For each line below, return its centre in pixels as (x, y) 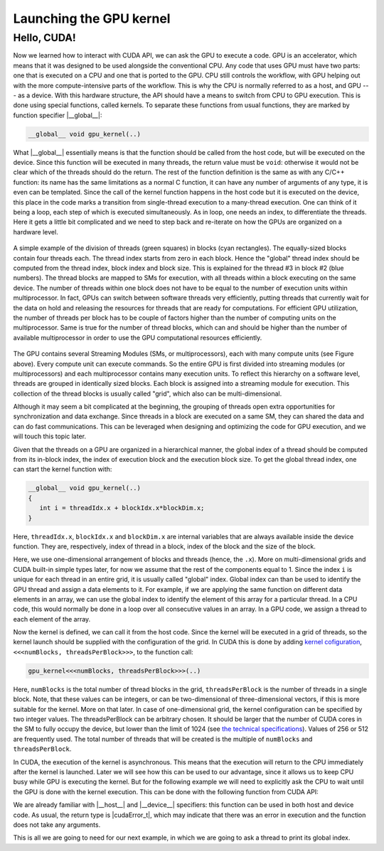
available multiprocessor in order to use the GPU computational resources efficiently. (138, 337)
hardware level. (36, 232)
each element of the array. (52, 619)
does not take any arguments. (57, 825)
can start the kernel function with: (63, 470)
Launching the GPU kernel (92, 18)
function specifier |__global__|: (58, 115)
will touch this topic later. (50, 436)
